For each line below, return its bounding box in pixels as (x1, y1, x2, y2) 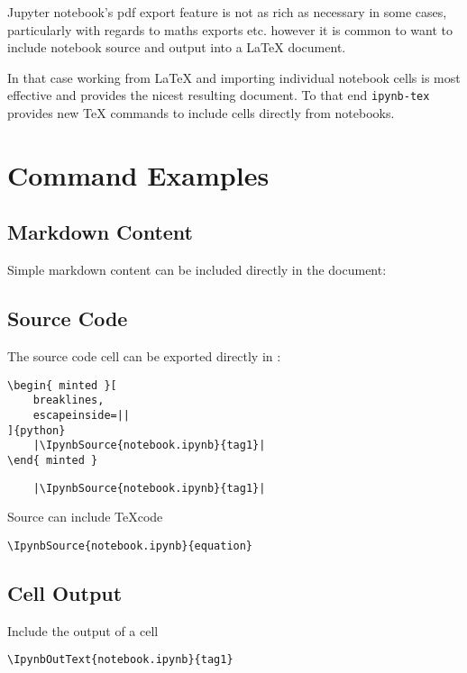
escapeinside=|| (32, 408, 131, 422)
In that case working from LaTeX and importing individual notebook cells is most (7, 68, 461, 86)
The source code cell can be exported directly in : (7, 347, 281, 365)
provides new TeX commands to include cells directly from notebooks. (7, 104, 395, 123)
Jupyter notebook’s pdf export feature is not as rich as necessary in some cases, (7, 3, 447, 21)
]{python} (7, 423, 66, 437)
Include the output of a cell (7, 621, 159, 640)
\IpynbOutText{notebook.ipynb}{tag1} (7, 653, 233, 667)
